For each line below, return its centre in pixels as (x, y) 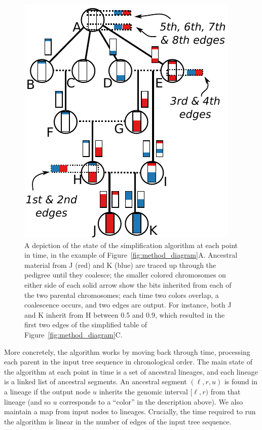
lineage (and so (27, 401)
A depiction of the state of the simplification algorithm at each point (131, 245)
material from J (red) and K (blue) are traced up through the (120, 265)
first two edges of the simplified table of (86, 325)
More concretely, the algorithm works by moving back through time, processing (127, 351)
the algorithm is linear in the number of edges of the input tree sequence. (118, 421)
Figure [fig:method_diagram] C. (73, 334)
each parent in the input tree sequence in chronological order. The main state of (128, 362)
